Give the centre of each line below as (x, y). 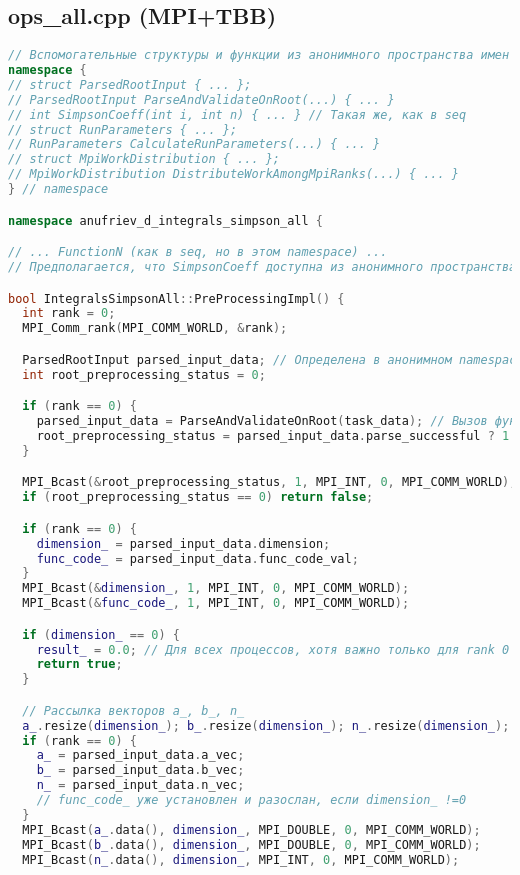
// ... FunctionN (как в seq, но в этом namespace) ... (198, 252)
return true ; (79, 664)
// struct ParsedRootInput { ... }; (130, 84)
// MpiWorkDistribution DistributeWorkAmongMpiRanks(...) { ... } (234, 174)
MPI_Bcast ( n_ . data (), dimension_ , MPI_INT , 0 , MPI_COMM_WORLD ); (241, 859)
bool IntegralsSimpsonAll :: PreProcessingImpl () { (176, 298)
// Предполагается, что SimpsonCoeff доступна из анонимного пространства (262, 267)
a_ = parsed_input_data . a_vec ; (140, 755)
